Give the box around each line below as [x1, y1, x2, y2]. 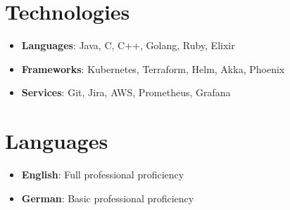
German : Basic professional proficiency [21, 190, 194, 205]
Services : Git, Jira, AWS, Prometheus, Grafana [21, 85, 231, 100]
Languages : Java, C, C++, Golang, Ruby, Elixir [21, 38, 235, 53]
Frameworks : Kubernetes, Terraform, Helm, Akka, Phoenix [21, 61, 285, 76]
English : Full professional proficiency [21, 167, 184, 182]
